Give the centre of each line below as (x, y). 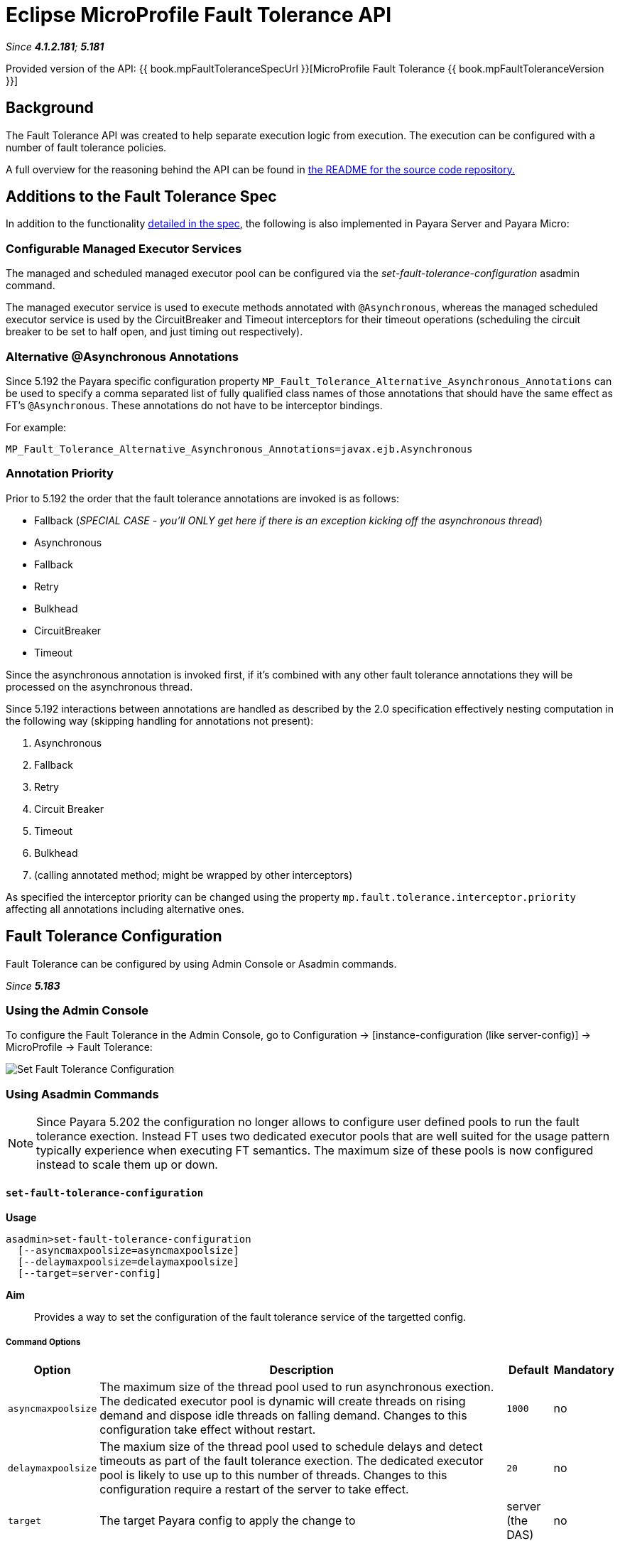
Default (528, 1370)
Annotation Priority (60, 474)
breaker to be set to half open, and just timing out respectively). (154, 332)
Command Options (43, 1342)
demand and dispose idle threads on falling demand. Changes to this (283, 1416)
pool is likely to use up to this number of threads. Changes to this (273, 1475)
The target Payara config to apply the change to (228, 1521)
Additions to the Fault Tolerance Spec (141, 197)
